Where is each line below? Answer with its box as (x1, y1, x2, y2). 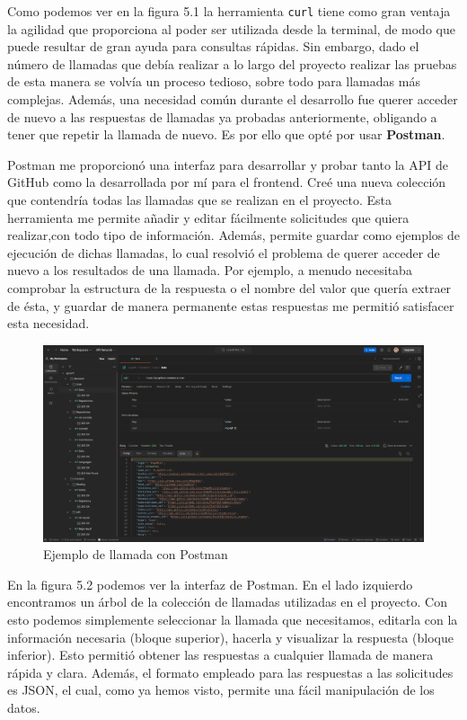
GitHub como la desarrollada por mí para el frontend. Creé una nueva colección (7, 173, 446, 191)
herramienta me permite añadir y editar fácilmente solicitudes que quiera (7, 208, 410, 227)
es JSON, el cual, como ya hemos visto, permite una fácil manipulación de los (7, 680, 435, 699)
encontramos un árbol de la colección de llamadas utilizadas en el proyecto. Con (7, 592, 447, 611)
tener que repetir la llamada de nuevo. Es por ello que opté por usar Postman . (7, 125, 445, 144)
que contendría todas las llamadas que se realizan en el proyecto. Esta (7, 191, 392, 209)
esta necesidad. (7, 314, 90, 333)
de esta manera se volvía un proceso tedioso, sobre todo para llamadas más (7, 72, 420, 91)
